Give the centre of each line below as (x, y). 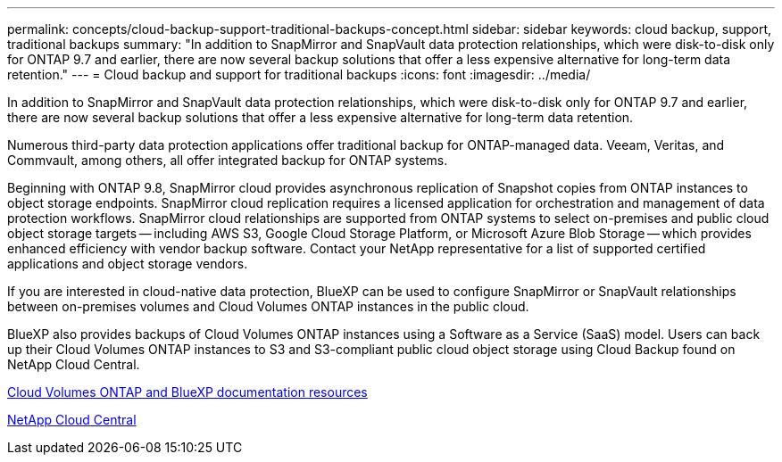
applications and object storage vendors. (128, 264)
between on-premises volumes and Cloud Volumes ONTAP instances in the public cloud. (268, 306)
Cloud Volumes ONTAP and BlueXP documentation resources (187, 392)
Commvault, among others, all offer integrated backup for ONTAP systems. (228, 160)
